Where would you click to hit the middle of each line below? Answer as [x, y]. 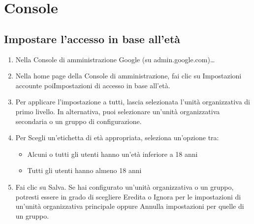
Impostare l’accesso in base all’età [92, 38]
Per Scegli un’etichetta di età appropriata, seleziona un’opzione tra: [117, 137]
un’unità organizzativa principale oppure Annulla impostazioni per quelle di [130, 206]
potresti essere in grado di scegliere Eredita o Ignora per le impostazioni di [128, 196]
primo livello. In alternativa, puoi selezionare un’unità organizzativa [118, 111]
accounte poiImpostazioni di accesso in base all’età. [93, 85]
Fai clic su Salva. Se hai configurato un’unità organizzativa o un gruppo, [125, 187]
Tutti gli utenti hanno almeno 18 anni [84, 170]
